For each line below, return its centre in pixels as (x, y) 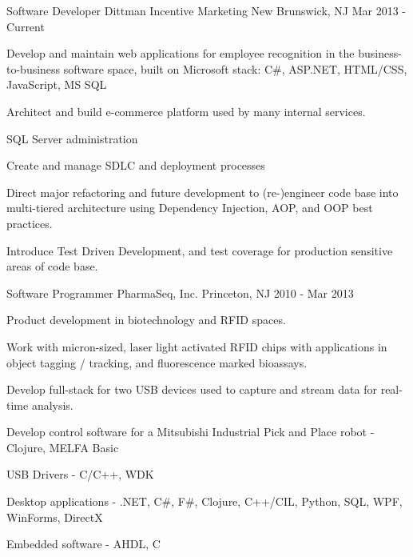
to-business (34, 68)
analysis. (52, 405)
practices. (30, 223)
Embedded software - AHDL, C (83, 544)
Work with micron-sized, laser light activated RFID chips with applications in (197, 346)
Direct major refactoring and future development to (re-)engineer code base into (203, 192)
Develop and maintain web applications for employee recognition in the (181, 53)
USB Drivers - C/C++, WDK (80, 474)
